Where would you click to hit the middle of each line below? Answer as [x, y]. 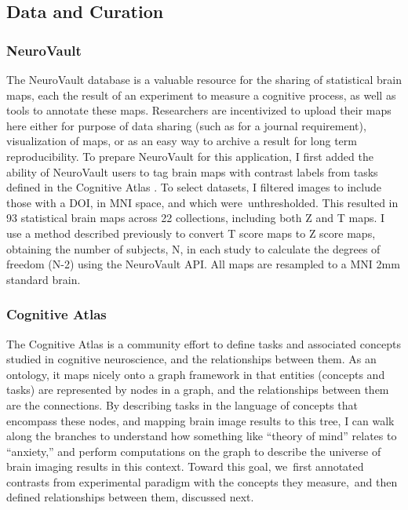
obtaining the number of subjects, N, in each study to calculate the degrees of [193, 248]
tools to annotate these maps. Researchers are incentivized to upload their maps [199, 110]
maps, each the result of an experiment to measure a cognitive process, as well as [201, 95]
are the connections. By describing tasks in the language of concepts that [182, 404]
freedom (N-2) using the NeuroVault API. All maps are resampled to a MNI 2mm [203, 264]
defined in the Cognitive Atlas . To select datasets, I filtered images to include [194, 187]
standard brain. [44, 279]
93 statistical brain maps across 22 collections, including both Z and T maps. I [196, 218]
